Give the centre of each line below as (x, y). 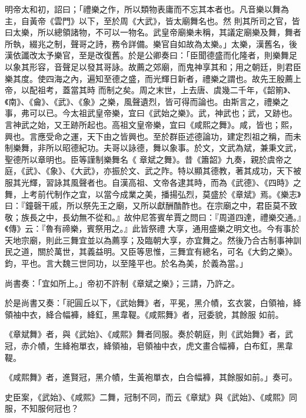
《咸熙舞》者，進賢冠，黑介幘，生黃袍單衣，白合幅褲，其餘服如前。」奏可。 (151, 377)
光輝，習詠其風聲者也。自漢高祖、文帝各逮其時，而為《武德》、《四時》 (157, 182)
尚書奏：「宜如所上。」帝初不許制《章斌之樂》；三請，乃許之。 (122, 283)
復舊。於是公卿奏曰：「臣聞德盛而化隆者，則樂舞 (196, 55)
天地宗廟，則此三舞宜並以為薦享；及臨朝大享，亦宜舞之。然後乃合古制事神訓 (153, 240)
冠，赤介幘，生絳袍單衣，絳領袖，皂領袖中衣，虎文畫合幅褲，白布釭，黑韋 (149, 346)
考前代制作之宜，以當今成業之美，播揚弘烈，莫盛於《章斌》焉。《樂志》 (165, 194)
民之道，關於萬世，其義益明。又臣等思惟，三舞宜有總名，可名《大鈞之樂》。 (151, 251)
